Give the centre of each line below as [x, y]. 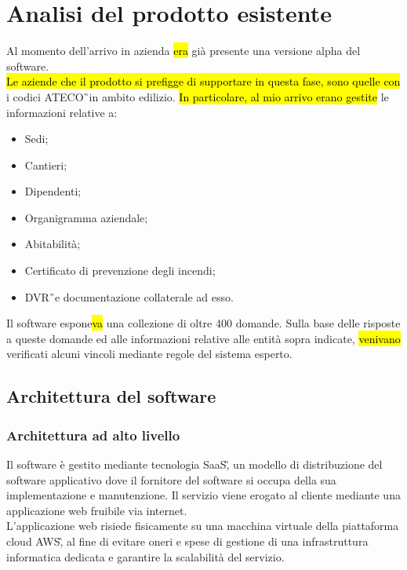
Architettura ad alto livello [93, 435]
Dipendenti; [53, 191]
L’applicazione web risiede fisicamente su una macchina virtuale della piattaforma [203, 526]
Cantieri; [46, 164]
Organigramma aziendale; [86, 217]
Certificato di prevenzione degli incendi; [120, 270]
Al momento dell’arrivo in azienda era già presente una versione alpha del [184, 51]
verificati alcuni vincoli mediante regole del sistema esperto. [149, 354]
